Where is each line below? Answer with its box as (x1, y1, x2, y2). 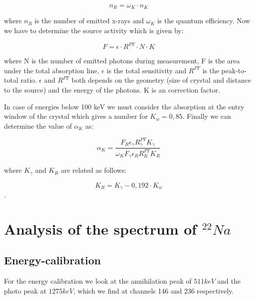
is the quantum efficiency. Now (157, 15, 251, 26)
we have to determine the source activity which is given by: (4, 25, 184, 36)
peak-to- (221, 65, 247, 75)
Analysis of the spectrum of (4, 218, 197, 239)
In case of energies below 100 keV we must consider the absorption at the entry (4, 101, 245, 111)
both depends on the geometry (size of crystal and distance (71, 75, 251, 85)
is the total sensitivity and (106, 65, 187, 75)
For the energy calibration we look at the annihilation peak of (4, 276, 192, 286)
